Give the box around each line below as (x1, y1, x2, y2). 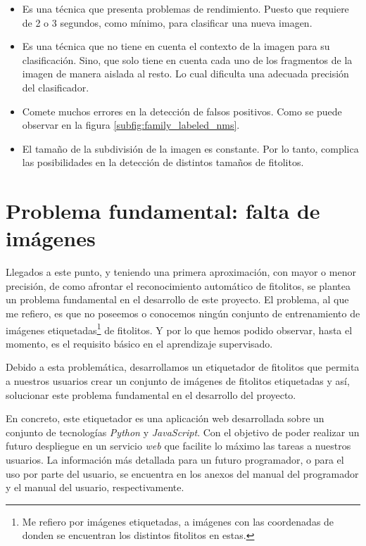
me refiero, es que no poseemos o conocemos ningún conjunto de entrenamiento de (6, 306, 360, 321)
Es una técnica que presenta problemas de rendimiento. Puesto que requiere (22, 1, 349, 15)
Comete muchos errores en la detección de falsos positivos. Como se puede (22, 103, 342, 118)
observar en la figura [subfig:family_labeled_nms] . (22, 118, 240, 132)
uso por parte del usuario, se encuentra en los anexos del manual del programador (6, 466, 359, 481)
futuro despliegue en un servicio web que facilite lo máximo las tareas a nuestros (6, 438, 351, 453)
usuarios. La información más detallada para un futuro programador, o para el (6, 452, 344, 467)
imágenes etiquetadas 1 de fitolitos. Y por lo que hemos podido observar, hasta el (6, 320, 353, 337)
